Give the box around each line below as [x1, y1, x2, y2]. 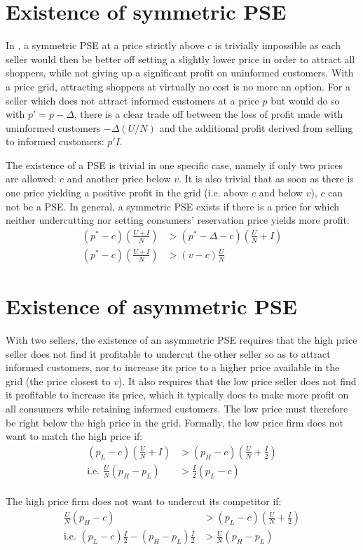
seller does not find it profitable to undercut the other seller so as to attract [6, 346, 331, 361]
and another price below [67, 171, 171, 186]
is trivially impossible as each [214, 38, 341, 53]
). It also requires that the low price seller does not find [118, 373, 357, 388]
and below [259, 185, 303, 200]
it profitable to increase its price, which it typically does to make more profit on [6, 387, 349, 402]
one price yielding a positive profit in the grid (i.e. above [6, 185, 249, 200]
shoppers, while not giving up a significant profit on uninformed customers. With [6, 65, 354, 80]
